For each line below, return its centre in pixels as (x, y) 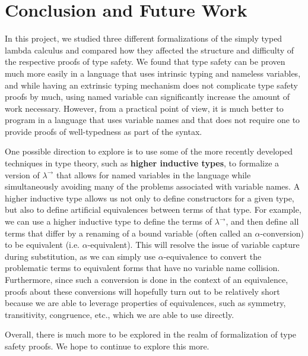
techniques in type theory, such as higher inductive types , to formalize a (142, 163)
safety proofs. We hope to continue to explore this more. (107, 346)
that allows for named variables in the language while (153, 174)
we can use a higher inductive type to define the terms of (109, 221)
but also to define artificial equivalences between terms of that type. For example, (153, 209)
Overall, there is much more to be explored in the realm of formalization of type (151, 334)
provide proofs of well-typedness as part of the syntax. (104, 131)
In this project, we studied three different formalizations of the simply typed (144, 38)
